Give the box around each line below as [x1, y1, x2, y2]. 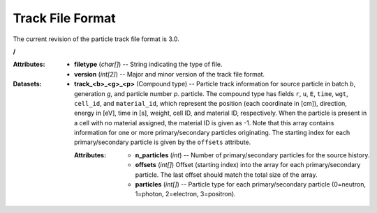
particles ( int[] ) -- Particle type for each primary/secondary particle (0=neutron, [135, 180, 367, 189]
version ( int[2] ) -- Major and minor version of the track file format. [74, 70, 265, 78]
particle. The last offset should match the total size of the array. [135, 171, 318, 179]
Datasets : [13, 80, 42, 88]
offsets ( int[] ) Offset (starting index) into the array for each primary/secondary [135, 161, 361, 169]
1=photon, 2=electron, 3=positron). [135, 190, 237, 198]
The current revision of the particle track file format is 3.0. [13, 35, 179, 43]
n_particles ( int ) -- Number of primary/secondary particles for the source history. [135, 150, 370, 159]
